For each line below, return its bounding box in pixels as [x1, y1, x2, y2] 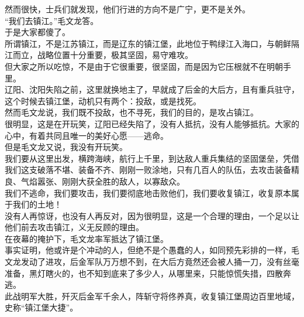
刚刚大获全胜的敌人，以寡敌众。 [61, 175, 185, 187]
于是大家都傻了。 [5, 26, 70, 38]
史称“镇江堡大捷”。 [5, 301, 78, 313]
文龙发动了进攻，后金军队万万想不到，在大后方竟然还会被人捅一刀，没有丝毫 [5, 255, 299, 268]
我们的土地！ [12, 198, 62, 210]
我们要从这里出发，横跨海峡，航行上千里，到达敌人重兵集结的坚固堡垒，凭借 [5, 152, 299, 164]
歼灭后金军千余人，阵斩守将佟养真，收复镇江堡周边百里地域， [61, 289, 299, 302]
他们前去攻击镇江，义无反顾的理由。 [5, 221, 144, 233]
